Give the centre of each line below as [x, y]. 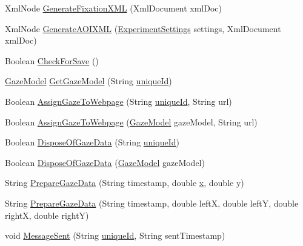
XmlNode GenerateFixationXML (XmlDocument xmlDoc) [113, 8]
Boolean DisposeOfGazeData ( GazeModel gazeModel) [105, 162]
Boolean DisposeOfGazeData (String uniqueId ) [92, 142]
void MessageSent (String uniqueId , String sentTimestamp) [115, 235]
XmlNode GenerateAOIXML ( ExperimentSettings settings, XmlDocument [143, 28]
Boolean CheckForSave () [52, 60]
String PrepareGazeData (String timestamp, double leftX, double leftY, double [152, 203]
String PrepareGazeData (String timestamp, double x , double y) [125, 183]
